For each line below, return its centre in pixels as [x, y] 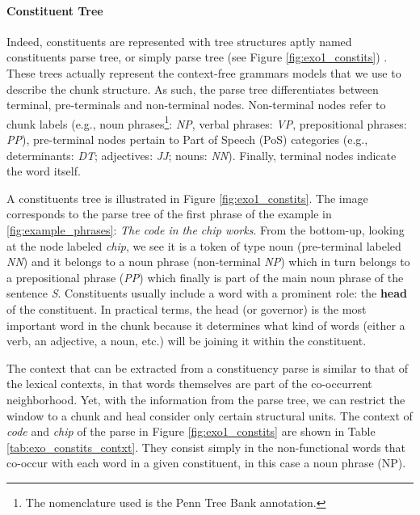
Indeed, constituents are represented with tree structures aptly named [179, 41]
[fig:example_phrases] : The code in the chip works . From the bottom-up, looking [206, 229]
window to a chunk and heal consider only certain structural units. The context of [210, 415]
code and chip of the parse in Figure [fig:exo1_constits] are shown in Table [191, 431]
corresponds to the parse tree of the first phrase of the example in [169, 214]
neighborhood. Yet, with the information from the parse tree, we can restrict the [206, 399]
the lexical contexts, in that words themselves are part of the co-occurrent [189, 384]
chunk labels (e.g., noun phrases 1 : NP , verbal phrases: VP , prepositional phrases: [207, 122]
